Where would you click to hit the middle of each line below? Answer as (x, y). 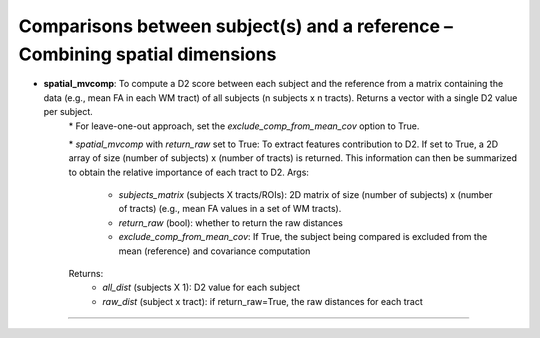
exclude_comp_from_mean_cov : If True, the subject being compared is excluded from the (303, 237)
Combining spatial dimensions (147, 54)
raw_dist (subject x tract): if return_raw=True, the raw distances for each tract (263, 301)
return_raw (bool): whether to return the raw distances (231, 222)
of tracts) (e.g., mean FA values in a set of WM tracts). (230, 209)
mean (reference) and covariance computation (214, 251)
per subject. (68, 112)
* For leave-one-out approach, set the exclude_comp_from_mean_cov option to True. (244, 126)
